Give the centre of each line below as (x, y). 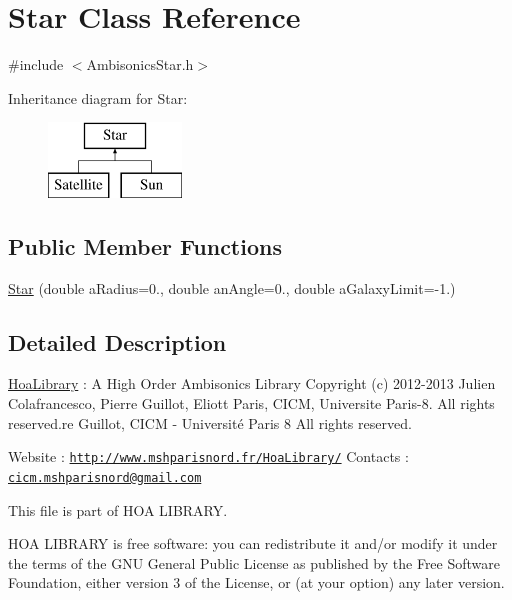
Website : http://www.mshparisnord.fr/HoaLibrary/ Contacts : (208, 456)
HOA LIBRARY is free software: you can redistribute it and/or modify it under (253, 543)
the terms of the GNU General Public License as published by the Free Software (254, 562)
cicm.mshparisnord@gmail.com (105, 477)
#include (36, 64)
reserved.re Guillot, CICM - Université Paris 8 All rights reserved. (210, 422)
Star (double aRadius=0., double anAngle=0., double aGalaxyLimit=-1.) (232, 287)
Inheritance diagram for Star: (98, 97)
